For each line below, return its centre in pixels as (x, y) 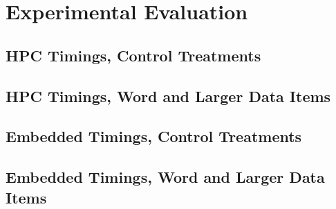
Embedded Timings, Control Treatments (154, 136)
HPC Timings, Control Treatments (133, 55)
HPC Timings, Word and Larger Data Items (168, 96)
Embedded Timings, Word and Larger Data (165, 177)
